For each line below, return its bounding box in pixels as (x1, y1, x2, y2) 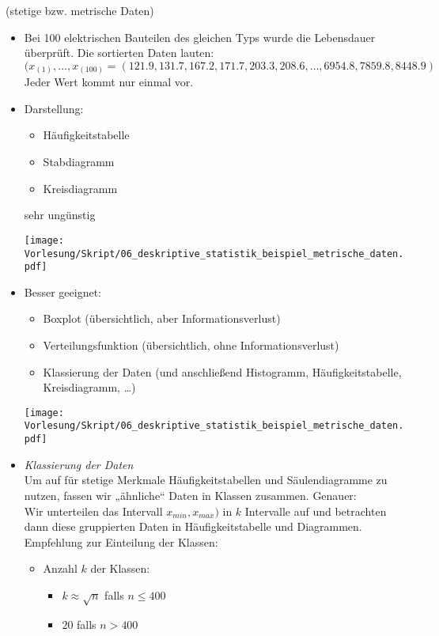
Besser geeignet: (24, 283, 101, 300)
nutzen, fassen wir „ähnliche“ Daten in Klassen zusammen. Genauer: (24, 486, 357, 503)
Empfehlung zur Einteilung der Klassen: (24, 533, 218, 550)
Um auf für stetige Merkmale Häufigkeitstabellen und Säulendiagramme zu (24, 471, 388, 488)
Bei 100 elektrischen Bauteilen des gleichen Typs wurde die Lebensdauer (24, 28, 376, 45)
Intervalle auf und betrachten (244, 502, 387, 519)
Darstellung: (24, 100, 84, 116)
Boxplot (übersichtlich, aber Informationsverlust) (43, 310, 281, 327)
